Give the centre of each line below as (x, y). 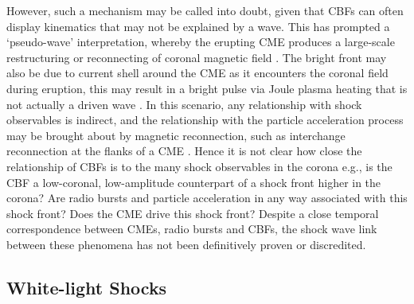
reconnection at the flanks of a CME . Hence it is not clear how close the (184, 151)
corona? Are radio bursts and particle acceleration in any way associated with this (207, 198)
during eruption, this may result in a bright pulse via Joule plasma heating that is (207, 88)
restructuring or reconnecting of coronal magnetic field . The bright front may (197, 57)
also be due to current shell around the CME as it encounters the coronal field (197, 73)
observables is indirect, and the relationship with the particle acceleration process (205, 120)
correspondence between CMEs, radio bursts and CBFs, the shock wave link (192, 229)
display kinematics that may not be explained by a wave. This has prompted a (198, 26)
